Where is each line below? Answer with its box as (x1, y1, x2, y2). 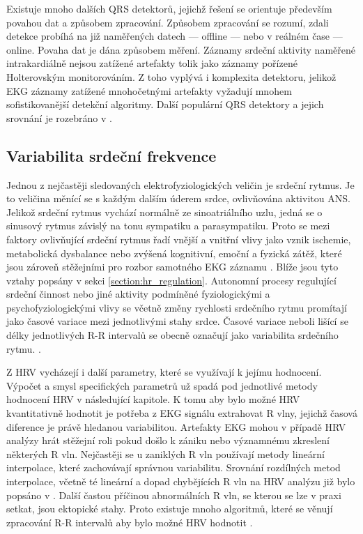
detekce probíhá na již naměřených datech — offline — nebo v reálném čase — (6, 29, 343, 43)
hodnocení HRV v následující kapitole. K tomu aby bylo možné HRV (6, 392, 300, 406)
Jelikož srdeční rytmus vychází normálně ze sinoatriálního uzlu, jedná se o (6, 204, 323, 219)
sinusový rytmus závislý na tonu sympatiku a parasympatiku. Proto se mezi (6, 218, 330, 233)
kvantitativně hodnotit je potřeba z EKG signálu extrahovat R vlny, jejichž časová (6, 406, 357, 420)
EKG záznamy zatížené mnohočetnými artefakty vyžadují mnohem (6, 83, 292, 98)
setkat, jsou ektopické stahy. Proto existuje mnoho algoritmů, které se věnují (6, 501, 333, 516)
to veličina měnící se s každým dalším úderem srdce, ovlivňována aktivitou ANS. (6, 191, 350, 206)
